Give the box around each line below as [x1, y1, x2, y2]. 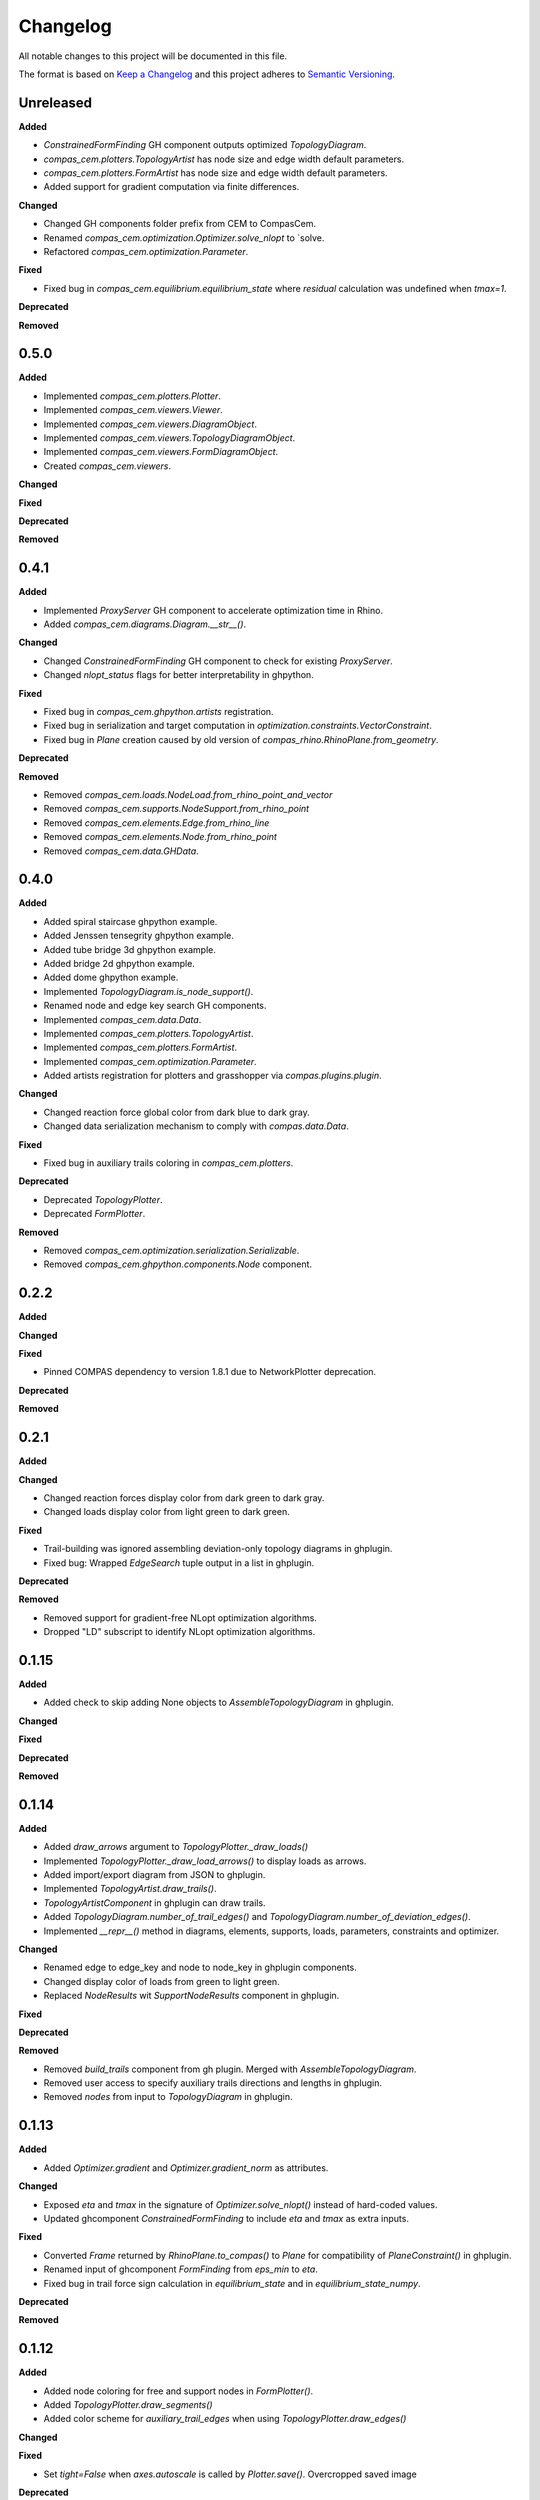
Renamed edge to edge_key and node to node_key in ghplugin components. [43, 1961, 357, 1974]
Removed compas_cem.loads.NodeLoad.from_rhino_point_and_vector [43, 788, 333, 800]
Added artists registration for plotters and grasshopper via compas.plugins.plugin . [43, 1070, 382, 1082]
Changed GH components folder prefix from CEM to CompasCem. [43, 218, 317, 230]
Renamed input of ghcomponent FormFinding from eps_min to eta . [43, 2263, 319, 2275]
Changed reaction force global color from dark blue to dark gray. [43, 1106, 310, 1118]
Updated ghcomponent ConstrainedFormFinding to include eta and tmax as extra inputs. [43, 2212, 410, 2224]
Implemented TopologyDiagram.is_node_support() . [43, 985, 254, 997]
